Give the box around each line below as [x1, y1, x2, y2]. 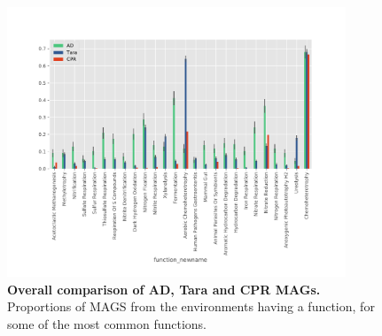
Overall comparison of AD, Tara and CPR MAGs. [7, 279, 321, 298]
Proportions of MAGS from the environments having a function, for [7, 297, 375, 316]
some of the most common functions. [7, 314, 207, 332]
